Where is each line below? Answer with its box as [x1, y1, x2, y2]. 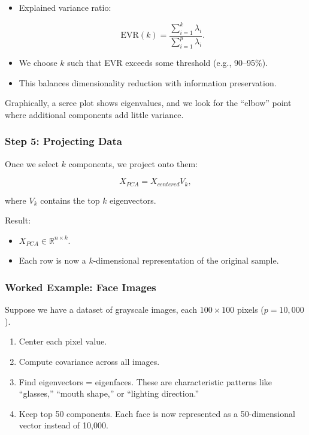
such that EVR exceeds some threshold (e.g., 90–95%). [67, 56, 268, 69]
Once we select [5, 157, 59, 170]
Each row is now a [19, 254, 86, 267]
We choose [19, 56, 57, 69]
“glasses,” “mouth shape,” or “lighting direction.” [19, 387, 199, 400]
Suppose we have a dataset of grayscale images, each [5, 303, 198, 316]
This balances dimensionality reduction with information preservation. [19, 76, 277, 89]
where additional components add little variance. [5, 108, 184, 120]
